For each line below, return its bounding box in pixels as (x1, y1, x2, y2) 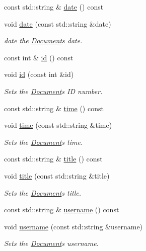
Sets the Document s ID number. (4, 86, 103, 96)
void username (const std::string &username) (4, 221, 143, 231)
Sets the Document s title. (4, 187, 81, 198)
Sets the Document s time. (4, 136, 83, 147)
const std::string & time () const (4, 103, 104, 113)
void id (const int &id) (4, 69, 74, 79)
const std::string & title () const (4, 153, 103, 164)
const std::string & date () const (4, 2, 104, 12)
